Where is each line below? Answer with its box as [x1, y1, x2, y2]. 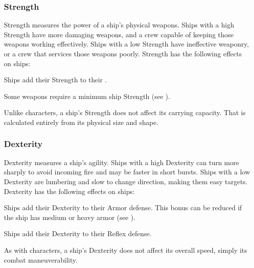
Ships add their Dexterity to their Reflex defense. [4, 228, 152, 239]
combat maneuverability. [4, 254, 78, 265]
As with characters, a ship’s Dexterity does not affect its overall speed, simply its [4, 244, 247, 255]
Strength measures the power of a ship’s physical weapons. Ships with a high [4, 20, 234, 30]
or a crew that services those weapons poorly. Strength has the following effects [4, 49, 242, 58]
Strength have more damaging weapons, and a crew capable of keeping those [4, 29, 234, 39]
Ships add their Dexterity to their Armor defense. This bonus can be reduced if [4, 202, 242, 213]
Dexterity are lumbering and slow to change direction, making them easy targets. [4, 176, 248, 186]
